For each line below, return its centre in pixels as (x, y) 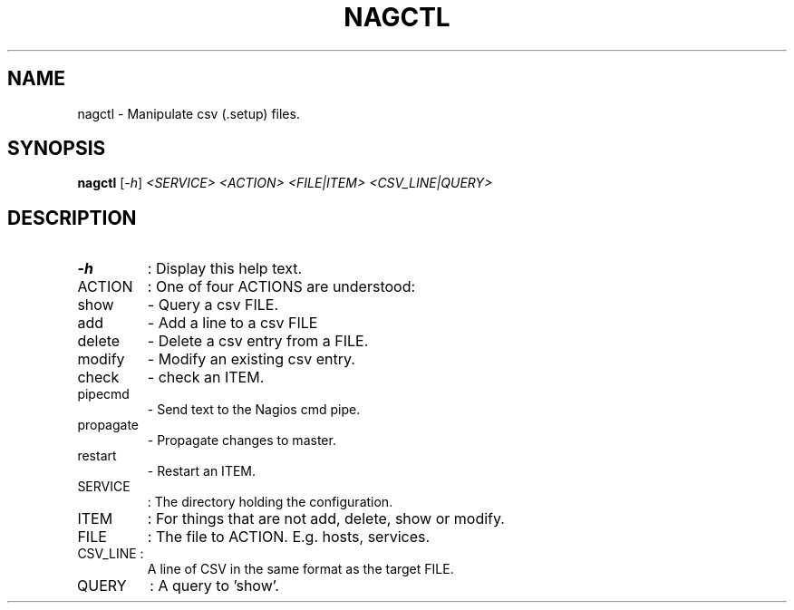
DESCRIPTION (72, 218)
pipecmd (103, 394)
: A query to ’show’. (214, 586)
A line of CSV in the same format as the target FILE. (300, 569)
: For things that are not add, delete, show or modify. (326, 519)
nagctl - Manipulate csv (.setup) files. (189, 113)
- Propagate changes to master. (242, 441)
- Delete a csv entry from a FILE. (258, 341)
